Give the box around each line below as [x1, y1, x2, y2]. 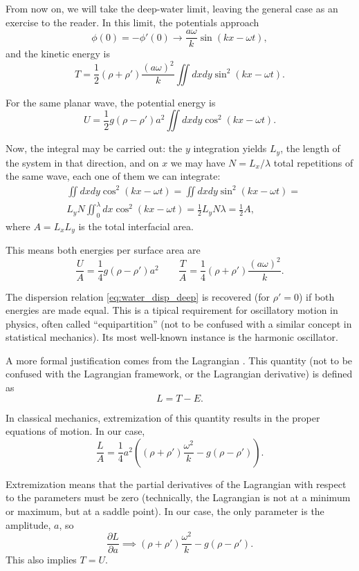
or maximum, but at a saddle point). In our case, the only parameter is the [6, 504, 324, 518]
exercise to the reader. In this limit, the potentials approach [6, 15, 259, 29]
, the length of [280, 141, 340, 156]
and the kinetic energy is [6, 46, 111, 61]
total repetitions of [273, 155, 353, 169]
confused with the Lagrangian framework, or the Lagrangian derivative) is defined [6, 366, 353, 381]
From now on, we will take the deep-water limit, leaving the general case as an [6, 1, 338, 15]
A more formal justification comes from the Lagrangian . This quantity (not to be [6, 353, 353, 367]
